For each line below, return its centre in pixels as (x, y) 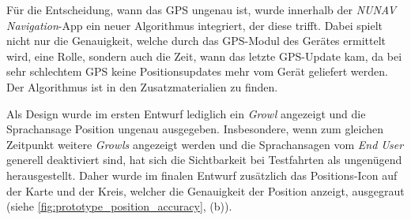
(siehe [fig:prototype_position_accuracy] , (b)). (119, 206)
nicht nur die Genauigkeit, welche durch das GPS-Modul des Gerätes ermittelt (196, 41)
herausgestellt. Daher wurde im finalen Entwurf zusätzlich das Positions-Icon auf (202, 175)
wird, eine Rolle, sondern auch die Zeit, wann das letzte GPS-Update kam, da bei (204, 56)
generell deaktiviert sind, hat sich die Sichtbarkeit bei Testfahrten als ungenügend (204, 160)
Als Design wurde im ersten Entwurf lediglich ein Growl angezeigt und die (186, 113)
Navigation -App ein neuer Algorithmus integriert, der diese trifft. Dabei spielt (195, 25)
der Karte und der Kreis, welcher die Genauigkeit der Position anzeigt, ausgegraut (205, 190)
